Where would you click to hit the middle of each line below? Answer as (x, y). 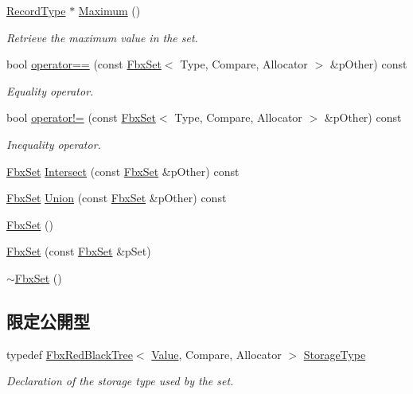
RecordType (36, 10)
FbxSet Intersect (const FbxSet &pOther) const (123, 171)
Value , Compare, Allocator (216, 354)
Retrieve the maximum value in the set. (102, 37)
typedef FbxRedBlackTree (70, 354)
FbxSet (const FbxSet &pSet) (79, 251)
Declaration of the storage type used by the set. (120, 381)
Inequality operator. (54, 144)
